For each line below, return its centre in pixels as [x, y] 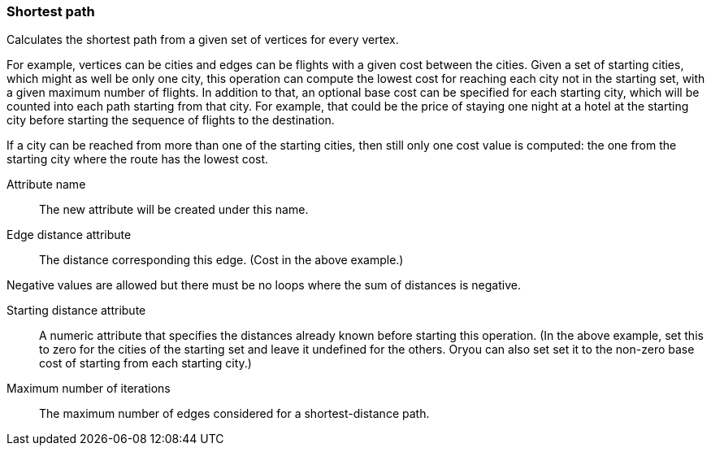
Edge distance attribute [69, 235]
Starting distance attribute [76, 311]
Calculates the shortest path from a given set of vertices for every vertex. [203, 40]
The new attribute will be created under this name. [174, 210]
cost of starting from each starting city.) [145, 363]
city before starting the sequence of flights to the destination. [171, 120]
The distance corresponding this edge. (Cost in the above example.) [221, 260]
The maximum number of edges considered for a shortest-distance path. [234, 414]
